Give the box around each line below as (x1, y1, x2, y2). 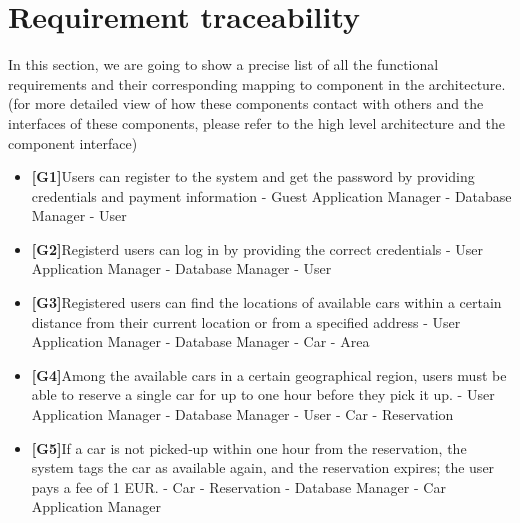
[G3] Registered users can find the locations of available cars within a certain (31, 292, 502, 313)
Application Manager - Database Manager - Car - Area (31, 331, 370, 352)
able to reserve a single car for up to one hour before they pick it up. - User (31, 384, 495, 405)
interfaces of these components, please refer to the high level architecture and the (8, 112, 506, 133)
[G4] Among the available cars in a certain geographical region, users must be (31, 364, 507, 385)
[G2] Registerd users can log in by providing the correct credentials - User (31, 238, 484, 259)
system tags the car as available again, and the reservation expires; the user (31, 457, 495, 478)
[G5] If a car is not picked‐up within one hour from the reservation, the (31, 437, 467, 458)
